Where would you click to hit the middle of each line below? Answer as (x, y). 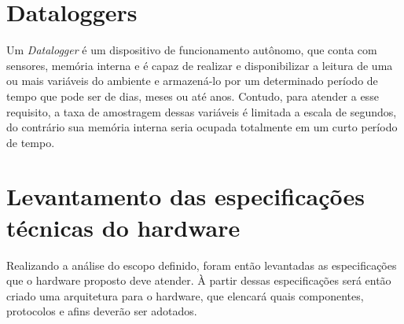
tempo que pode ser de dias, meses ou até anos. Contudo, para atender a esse (193, 96)
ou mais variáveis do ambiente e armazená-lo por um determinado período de (192, 81)
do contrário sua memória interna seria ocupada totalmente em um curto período (202, 127)
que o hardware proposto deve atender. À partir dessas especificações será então (199, 280)
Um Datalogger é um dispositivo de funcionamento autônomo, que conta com (192, 50)
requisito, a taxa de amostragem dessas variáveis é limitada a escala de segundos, (202, 111)
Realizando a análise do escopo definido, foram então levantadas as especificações (202, 265)
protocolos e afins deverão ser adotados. (102, 311)
